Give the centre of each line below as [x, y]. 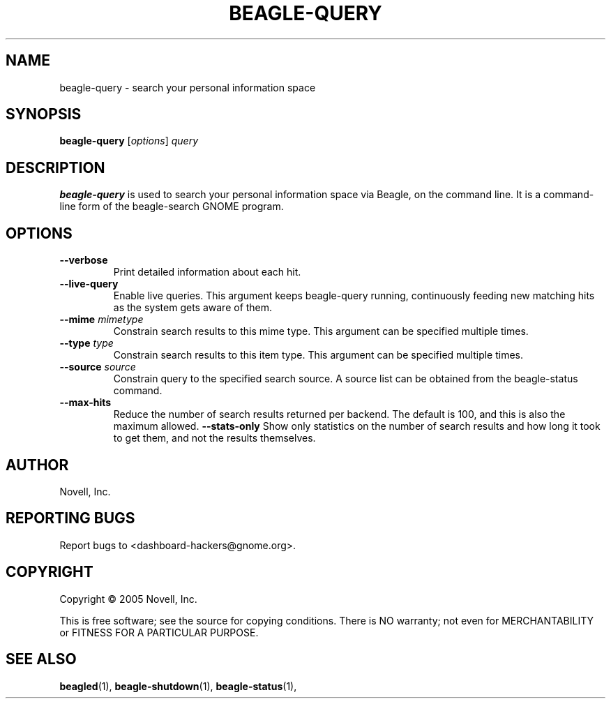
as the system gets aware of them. [193, 308]
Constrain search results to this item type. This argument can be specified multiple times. [318, 355]
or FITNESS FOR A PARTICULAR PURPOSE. [159, 632]
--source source [98, 367]
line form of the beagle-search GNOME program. [172, 207]
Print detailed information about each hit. [207, 272]
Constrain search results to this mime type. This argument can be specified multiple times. [321, 331]
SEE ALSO [41, 659]
